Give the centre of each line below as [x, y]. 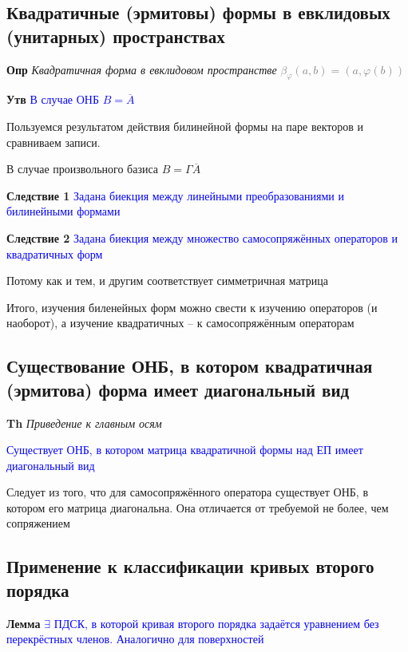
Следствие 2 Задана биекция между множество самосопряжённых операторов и [202, 237]
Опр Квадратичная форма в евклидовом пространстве [142, 69]
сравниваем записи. [53, 142]
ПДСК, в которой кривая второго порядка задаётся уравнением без [216, 623]
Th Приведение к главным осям [84, 423]
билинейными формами [63, 211]
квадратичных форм [55, 253]
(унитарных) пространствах [116, 36]
